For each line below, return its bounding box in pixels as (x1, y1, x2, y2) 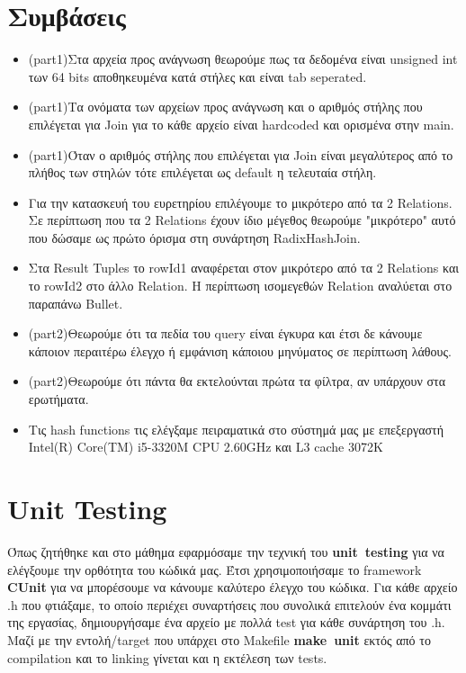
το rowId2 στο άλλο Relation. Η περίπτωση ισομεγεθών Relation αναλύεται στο (28, 276, 453, 295)
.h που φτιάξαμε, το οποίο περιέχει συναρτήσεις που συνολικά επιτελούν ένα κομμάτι (7, 595, 452, 614)
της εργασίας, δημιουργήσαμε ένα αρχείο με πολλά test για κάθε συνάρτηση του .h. (7, 613, 445, 632)
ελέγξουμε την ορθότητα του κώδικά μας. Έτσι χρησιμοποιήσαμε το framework (7, 560, 422, 579)
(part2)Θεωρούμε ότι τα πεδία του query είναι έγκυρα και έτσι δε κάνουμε (28, 324, 423, 343)
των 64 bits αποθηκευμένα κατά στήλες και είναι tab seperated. (28, 67, 367, 85)
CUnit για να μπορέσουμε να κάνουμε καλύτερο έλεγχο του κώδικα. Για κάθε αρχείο (7, 578, 458, 597)
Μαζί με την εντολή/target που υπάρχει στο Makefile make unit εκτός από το (7, 630, 431, 649)
